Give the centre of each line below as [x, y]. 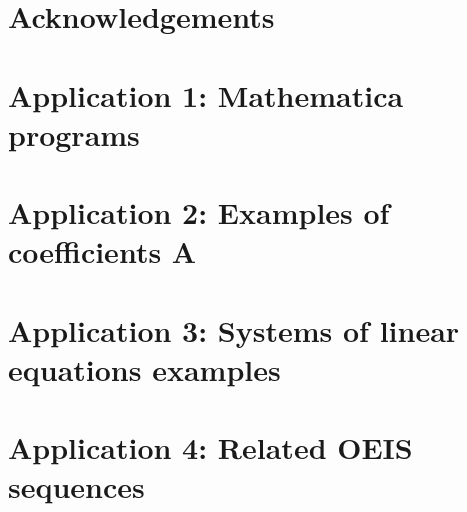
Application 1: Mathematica [206, 94]
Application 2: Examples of [199, 212]
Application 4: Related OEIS [210, 447]
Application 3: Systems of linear [234, 329]
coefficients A [102, 251]
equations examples [144, 368]
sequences [76, 486]
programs [74, 133]
